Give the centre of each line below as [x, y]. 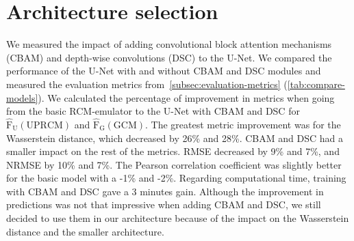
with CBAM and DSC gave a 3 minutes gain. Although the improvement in [165, 191]
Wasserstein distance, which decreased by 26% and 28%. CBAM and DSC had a [175, 138]
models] [22, 97]
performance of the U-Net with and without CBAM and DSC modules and [164, 71]
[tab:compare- [316, 84]
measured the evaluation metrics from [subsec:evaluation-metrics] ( [147, 84]
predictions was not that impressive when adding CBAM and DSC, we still [164, 204]
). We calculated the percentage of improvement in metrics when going [186, 97]
